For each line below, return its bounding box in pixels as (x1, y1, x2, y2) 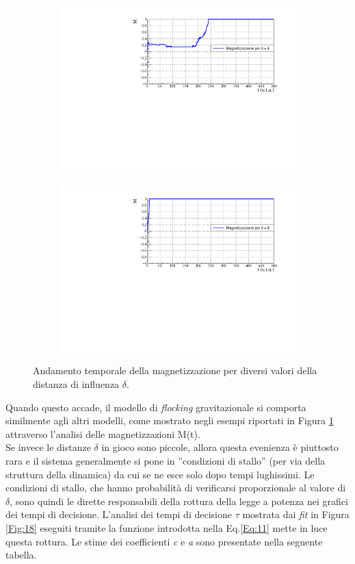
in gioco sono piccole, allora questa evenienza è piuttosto (101, 440, 339, 454)
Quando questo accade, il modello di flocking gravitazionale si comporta (5, 400, 306, 414)
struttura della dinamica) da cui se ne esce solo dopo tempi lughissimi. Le (5, 467, 315, 481)
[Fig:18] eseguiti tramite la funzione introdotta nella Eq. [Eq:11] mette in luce (5, 520, 328, 535)
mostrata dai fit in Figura (242, 507, 350, 522)
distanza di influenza (33, 377, 120, 391)
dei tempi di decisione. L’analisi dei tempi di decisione (5, 507, 232, 522)
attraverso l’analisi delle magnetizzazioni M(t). (5, 426, 200, 441)
